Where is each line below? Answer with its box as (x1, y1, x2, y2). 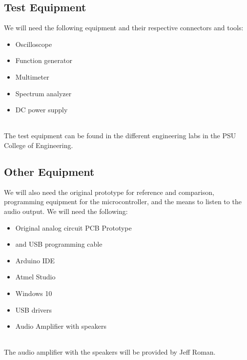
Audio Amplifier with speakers (15, 321, 106, 331)
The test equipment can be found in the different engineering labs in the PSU (4, 130, 236, 141)
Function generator (15, 55, 72, 65)
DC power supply (15, 105, 68, 115)
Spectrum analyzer (15, 88, 72, 98)
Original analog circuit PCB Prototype (15, 222, 132, 233)
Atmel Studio (15, 272, 56, 282)
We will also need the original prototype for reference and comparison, (4, 187, 214, 197)
